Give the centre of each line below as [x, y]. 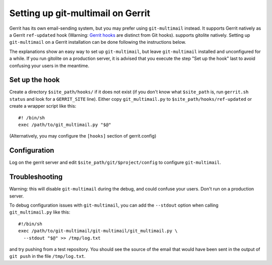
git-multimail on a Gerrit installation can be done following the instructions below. [98, 42]
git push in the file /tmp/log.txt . [47, 256]
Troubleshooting [36, 177]
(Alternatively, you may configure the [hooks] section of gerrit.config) [83, 136]
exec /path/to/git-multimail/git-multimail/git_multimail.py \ [98, 231]
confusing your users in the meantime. [49, 65]
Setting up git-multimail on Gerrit [80, 13]
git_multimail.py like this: [40, 212]
